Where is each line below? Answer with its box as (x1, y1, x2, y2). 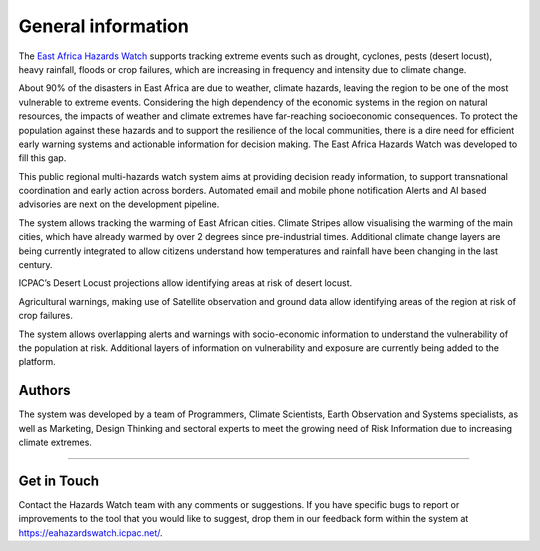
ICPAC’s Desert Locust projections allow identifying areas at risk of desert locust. (18, 277, 353, 289)
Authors (18, 382, 71, 399)
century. (18, 259, 54, 271)
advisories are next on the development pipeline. (18, 198, 220, 210)
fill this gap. (18, 152, 67, 164)
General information (18, 15, 189, 37)
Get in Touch (18, 472, 100, 489)
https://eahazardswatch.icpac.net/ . (18, 526, 164, 539)
